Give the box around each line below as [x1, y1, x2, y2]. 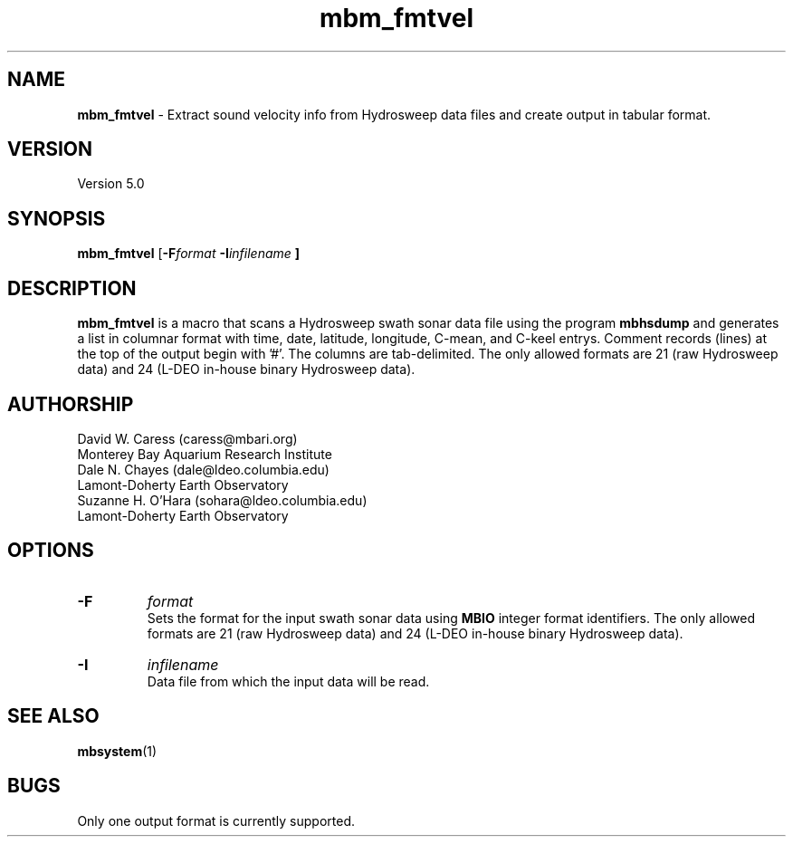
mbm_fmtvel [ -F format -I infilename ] [77, 245, 301, 262]
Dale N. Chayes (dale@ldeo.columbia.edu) [77, 461, 330, 477]
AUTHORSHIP [7, 392, 134, 416]
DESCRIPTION [7, 276, 137, 300]
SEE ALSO [7, 705, 100, 728]
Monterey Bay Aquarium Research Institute [77, 446, 332, 462]
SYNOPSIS [7, 206, 106, 230]
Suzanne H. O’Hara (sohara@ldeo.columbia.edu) [77, 492, 368, 508]
